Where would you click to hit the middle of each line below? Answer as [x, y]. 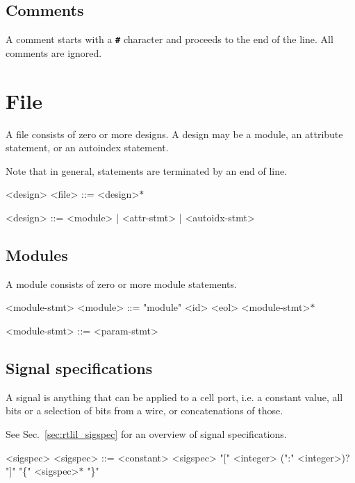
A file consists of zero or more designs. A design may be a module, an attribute [174, 134]
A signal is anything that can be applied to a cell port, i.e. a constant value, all [174, 397]
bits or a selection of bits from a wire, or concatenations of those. [145, 410]
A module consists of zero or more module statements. [121, 283]
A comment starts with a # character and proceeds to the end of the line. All [170, 39]
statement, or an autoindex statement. [87, 147]
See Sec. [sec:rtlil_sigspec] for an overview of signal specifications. [146, 433]
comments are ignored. [54, 52]
